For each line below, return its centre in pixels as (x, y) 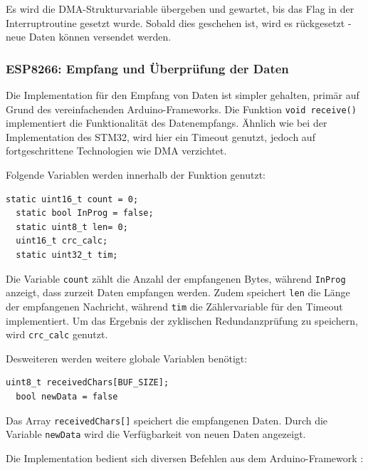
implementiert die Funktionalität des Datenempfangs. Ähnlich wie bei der (167, 123)
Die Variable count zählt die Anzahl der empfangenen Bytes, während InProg (176, 278)
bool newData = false (67, 397)
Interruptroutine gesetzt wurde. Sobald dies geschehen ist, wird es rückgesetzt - (179, 22)
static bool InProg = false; (85, 213)
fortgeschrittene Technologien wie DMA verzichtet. (116, 151)
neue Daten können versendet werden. (89, 37)
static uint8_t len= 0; (72, 227)
